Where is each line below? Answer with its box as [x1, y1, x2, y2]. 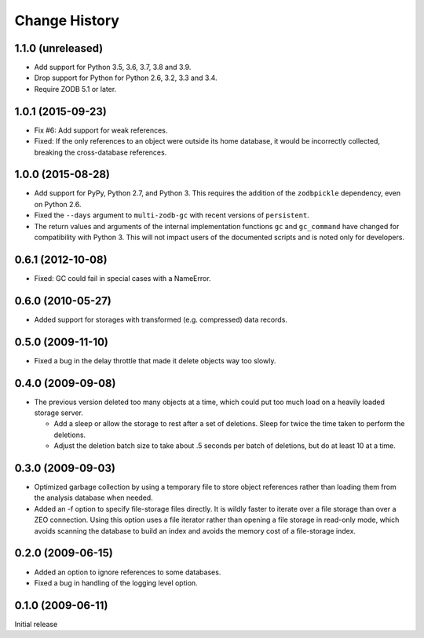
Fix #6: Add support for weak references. [34, 126, 168, 135]
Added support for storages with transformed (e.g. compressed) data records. [34, 315, 288, 324]
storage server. [34, 408, 84, 417]
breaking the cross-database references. [34, 148, 167, 157]
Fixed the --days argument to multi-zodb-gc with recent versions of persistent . [34, 210, 309, 220]
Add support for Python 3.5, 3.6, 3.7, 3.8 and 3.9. [34, 63, 192, 72]
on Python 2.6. [34, 199, 82, 209]
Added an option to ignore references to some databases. [34, 567, 221, 577]
